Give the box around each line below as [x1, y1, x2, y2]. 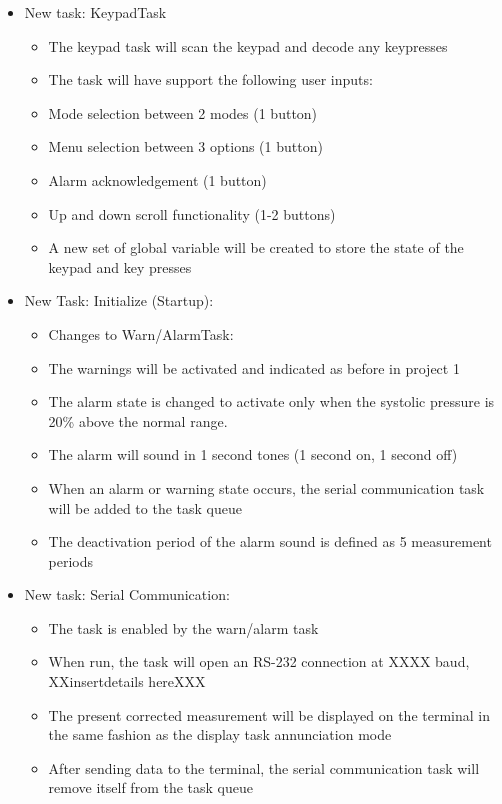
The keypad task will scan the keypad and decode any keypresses [48, 35, 448, 56]
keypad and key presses [48, 256, 192, 277]
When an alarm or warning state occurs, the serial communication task [48, 477, 485, 498]
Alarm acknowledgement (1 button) [48, 169, 267, 190]
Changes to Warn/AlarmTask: [48, 323, 234, 344]
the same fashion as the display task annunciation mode [48, 724, 392, 745]
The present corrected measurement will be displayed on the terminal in [48, 704, 490, 725]
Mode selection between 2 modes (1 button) [48, 102, 318, 123]
